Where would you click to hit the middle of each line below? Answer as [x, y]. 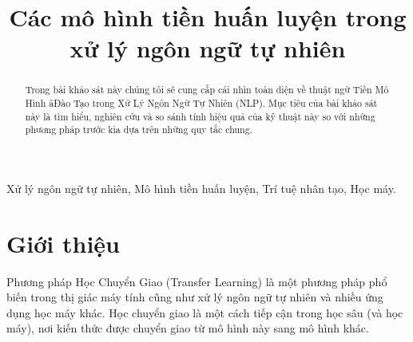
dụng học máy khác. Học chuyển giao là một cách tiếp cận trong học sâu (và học [205, 312]
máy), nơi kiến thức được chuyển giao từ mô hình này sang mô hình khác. [188, 328]
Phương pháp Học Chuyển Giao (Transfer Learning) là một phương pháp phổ [197, 281]
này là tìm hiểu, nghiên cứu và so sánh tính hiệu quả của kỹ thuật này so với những [200, 116]
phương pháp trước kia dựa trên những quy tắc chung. [139, 130]
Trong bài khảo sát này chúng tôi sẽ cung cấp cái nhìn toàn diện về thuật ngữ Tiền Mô [207, 90]
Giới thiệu [63, 243]
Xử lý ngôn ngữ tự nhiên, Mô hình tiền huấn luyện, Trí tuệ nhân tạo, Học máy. [201, 188]
